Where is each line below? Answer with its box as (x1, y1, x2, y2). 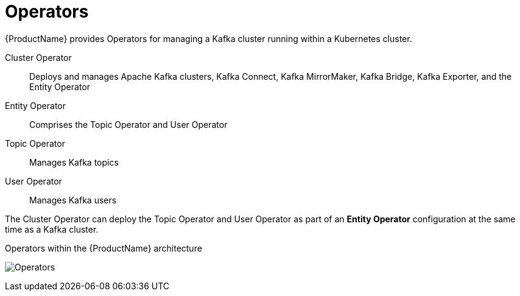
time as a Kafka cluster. (5, 224, 99, 234)
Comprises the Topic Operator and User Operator (29, 119, 228, 130)
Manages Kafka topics (29, 157, 119, 167)
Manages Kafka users (29, 194, 117, 205)
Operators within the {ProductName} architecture (5, 242, 202, 253)
